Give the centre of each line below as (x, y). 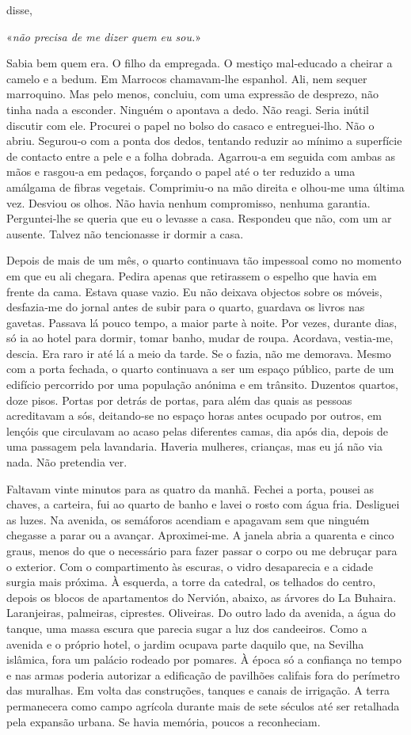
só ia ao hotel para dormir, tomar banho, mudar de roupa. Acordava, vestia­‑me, (200, 338)
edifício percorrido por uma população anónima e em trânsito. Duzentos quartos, (202, 385)
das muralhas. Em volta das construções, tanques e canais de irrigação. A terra (198, 690)
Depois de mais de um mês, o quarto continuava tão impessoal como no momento (204, 260)
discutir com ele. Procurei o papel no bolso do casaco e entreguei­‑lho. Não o (190, 125)
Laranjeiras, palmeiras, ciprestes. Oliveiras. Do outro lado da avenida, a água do (201, 613)
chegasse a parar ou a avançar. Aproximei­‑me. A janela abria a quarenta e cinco (200, 535)
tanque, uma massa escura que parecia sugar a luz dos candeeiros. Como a (187, 628)
